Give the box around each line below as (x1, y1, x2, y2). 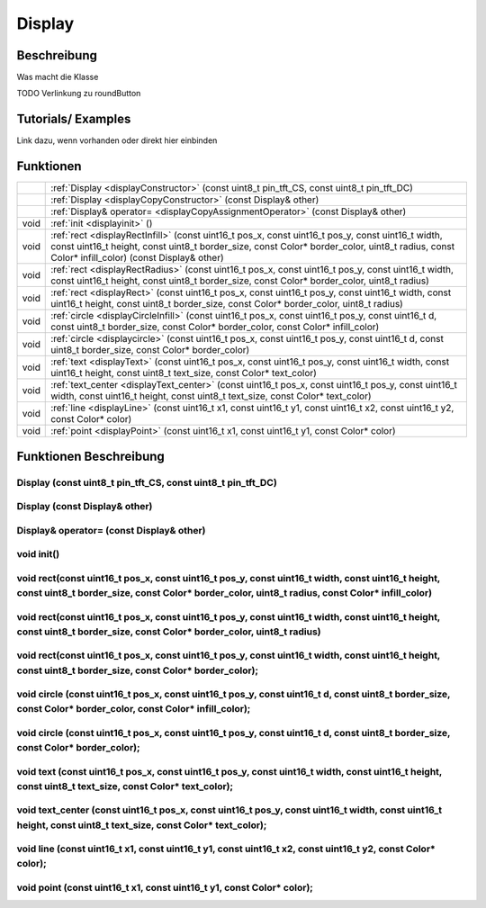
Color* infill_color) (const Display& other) (50, 252, 224, 265)
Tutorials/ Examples (16, 112, 131, 127)
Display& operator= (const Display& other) (16, 524, 206, 536)
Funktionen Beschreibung (16, 448, 166, 463)
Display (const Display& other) (16, 500, 153, 513)
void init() (16, 548, 60, 561)
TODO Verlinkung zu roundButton (16, 88, 141, 99)
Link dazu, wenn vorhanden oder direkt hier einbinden (16, 135, 218, 146)
